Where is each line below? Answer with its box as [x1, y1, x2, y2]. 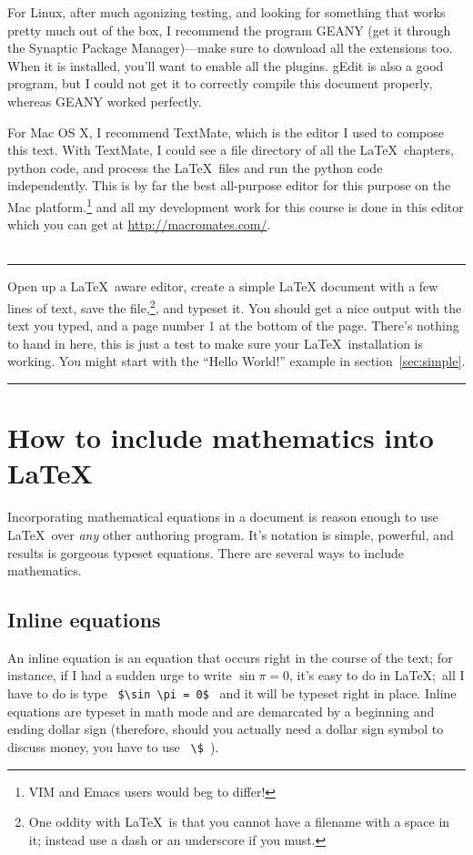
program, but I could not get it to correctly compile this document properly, [7, 74, 433, 93]
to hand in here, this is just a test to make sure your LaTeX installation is [7, 333, 424, 352]
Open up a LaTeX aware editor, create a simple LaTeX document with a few [7, 277, 438, 296]
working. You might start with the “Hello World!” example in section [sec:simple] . [7, 351, 466, 371]
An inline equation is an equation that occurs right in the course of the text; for [7, 647, 453, 667]
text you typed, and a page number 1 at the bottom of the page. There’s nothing [7, 316, 459, 335]
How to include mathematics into [7, 419, 434, 456]
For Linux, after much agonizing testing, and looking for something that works [7, 3, 446, 21]
